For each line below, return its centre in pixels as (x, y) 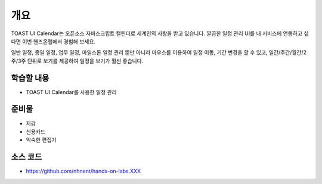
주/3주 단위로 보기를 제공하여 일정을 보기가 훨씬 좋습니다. (77, 61)
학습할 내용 (30, 78)
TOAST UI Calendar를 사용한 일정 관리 (71, 92)
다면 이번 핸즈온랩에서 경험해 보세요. (53, 41)
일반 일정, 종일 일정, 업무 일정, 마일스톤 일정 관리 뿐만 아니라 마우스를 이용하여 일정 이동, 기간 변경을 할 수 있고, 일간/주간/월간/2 (159, 52)
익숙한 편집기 (41, 140)
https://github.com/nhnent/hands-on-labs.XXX (83, 171)
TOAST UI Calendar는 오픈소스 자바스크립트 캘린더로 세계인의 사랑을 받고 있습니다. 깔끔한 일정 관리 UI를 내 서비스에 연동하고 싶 (160, 33)
